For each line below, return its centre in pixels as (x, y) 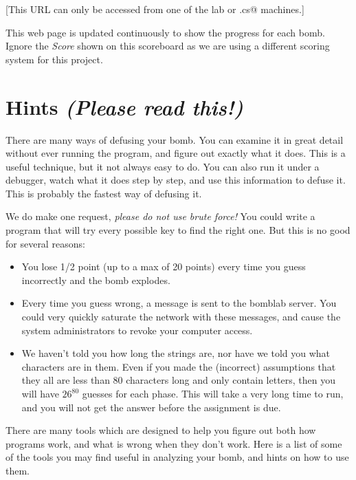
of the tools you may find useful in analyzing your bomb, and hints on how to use (177, 457)
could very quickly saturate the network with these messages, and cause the (181, 317)
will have (40, 393)
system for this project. (54, 59)
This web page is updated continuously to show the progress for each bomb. (165, 32)
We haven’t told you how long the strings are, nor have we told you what (176, 353)
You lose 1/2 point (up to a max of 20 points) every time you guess (164, 266)
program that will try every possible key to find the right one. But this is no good (178, 230)
